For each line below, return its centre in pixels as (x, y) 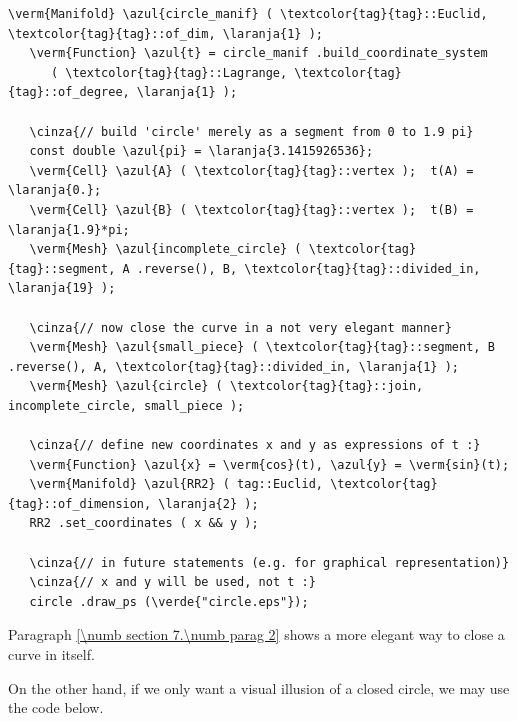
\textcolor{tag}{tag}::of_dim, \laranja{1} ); (165, 33)
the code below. (56, 707)
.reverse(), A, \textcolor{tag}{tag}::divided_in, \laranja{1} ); (234, 366)
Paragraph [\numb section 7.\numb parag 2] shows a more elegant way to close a (256, 634)
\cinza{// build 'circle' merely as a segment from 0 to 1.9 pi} (251, 131)
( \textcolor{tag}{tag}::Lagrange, (169, 72)
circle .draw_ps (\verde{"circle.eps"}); (169, 601)
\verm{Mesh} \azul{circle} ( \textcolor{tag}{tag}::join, (226, 386)
